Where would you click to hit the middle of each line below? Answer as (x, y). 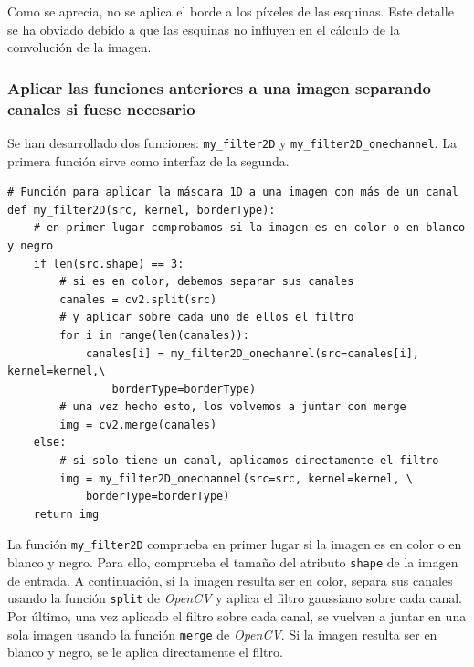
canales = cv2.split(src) (138, 299)
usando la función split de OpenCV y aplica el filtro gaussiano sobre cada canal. (235, 598)
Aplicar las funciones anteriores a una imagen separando (219, 87)
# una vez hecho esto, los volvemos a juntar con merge (233, 407)
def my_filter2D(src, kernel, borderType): (142, 210)
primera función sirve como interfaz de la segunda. (148, 160)
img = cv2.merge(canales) (138, 424)
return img (66, 514)
